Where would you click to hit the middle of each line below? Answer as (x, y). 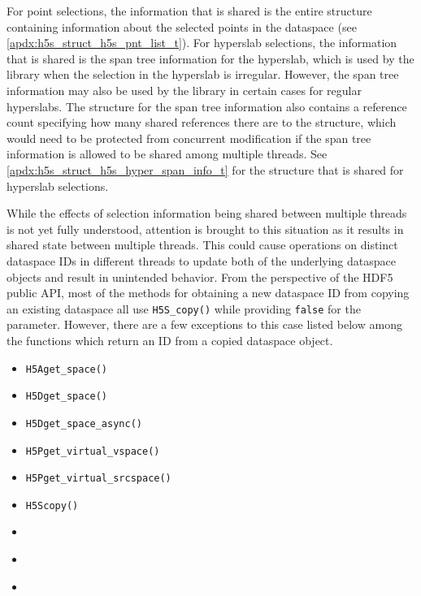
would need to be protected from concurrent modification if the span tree (189, 138)
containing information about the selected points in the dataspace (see (182, 26)
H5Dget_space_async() (84, 423)
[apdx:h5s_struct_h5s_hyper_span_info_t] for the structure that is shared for (205, 169)
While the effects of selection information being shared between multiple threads (207, 213)
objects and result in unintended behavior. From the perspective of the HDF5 (200, 276)
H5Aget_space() (67, 369)
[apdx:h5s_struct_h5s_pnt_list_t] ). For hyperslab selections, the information (202, 43)
